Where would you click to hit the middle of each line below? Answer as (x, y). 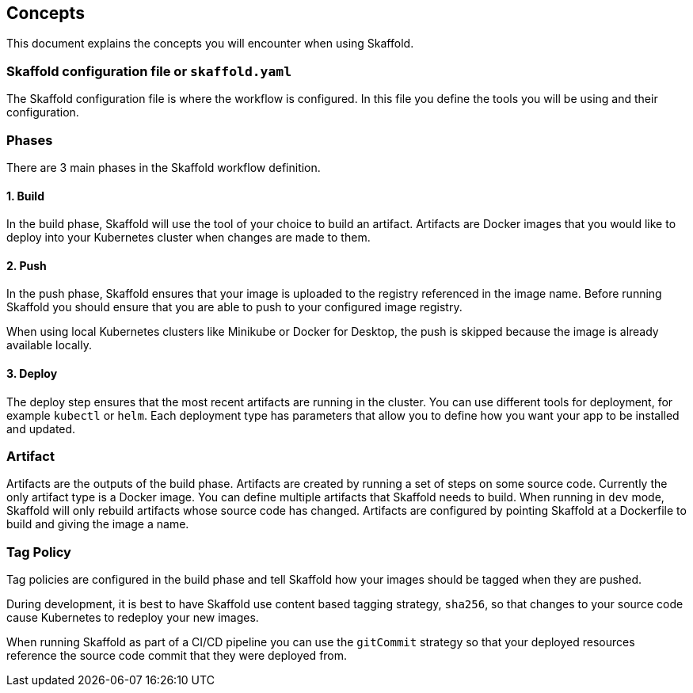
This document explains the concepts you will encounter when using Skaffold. (210, 44)
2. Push (27, 265)
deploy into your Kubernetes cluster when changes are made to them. (188, 238)
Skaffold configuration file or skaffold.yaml (149, 71)
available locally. (49, 345)
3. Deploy (32, 373)
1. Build (25, 196)
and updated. (41, 428)
